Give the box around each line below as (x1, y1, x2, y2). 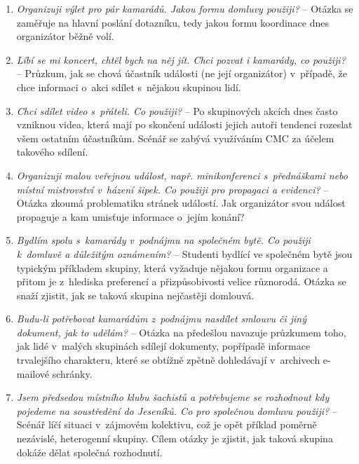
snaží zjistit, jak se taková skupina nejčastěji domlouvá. (16, 287, 255, 302)
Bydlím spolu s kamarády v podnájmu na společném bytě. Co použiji (16, 233, 311, 247)
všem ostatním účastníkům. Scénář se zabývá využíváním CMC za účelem (16, 130, 334, 145)
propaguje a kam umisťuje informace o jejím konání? (16, 209, 245, 224)
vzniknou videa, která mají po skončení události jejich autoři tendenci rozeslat (16, 117, 353, 132)
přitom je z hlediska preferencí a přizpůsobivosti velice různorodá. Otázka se (16, 274, 346, 289)
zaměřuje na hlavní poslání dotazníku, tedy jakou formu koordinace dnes (16, 15, 330, 29)
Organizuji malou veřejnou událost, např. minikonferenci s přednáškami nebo (16, 168, 348, 182)
